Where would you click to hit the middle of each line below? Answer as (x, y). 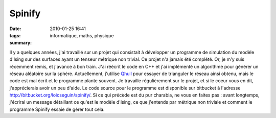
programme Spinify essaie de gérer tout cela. (57, 109)
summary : (21, 43)
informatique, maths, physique (82, 35)
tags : (15, 35)
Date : (15, 29)
